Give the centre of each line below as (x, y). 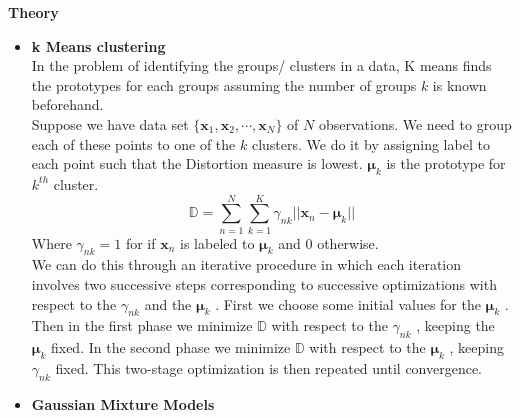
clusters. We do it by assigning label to (370, 143)
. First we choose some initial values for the (348, 303)
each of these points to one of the (133, 143)
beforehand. (67, 104)
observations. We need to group (415, 123)
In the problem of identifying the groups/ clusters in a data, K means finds (261, 65)
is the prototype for (446, 163)
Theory (33, 12)
